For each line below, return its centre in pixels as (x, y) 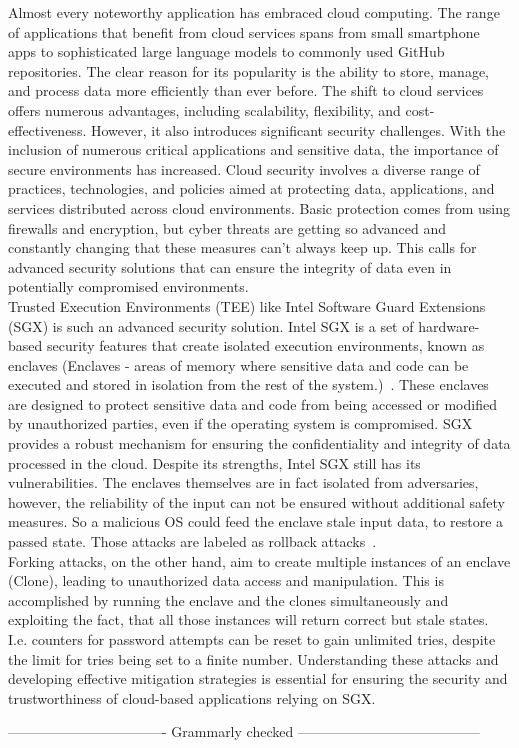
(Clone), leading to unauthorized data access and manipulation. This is (226, 580)
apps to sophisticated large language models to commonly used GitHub (226, 51)
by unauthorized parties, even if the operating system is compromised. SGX (240, 423)
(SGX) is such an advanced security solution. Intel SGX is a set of (211, 325)
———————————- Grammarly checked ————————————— (244, 731)
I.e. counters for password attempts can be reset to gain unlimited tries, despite (252, 639)
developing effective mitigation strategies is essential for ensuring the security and (258, 678)
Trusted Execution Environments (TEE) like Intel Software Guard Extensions (247, 305)
